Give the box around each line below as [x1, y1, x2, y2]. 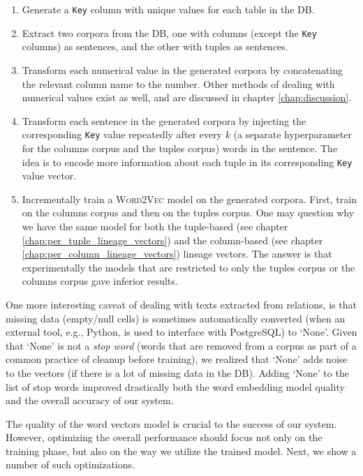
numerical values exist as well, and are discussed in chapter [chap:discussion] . [22, 90, 352, 105]
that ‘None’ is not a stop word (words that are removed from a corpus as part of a [6, 338, 357, 352]
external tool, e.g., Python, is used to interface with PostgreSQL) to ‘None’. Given [6, 325, 357, 339]
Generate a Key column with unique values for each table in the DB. [22, 2, 315, 16]
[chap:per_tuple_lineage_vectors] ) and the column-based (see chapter [22, 232, 323, 247]
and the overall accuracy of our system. [6, 393, 174, 408]
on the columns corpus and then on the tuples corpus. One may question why [22, 205, 355, 220]
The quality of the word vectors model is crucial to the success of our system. [6, 416, 337, 431]
